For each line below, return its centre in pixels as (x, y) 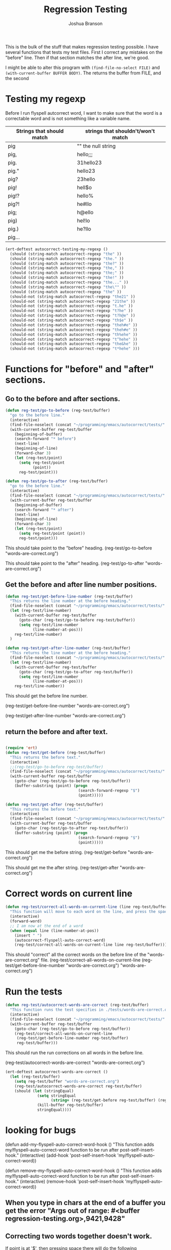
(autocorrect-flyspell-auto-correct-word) (60, 940)
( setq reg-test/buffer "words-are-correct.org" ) (67, 1081)
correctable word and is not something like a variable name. (68, 118)
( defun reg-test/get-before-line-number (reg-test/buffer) (69, 596)
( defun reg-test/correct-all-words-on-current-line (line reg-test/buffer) (87, 907)
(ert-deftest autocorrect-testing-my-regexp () (57, 249)
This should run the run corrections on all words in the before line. (75, 1053)
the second (17, 78)
